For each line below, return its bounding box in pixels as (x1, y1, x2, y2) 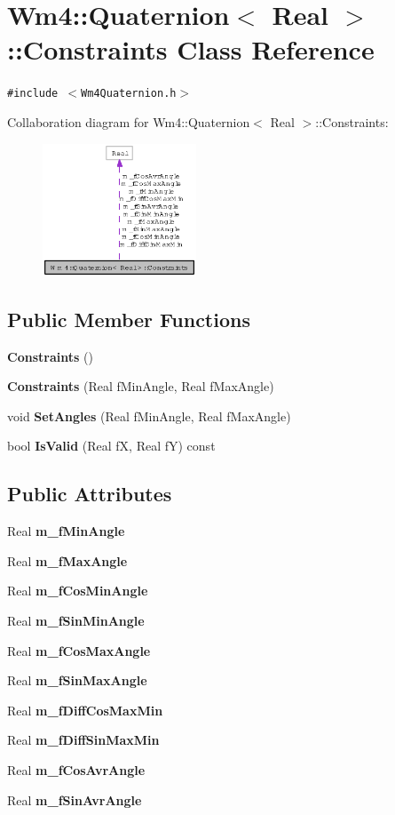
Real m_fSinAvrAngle (7, 790, 142, 809)
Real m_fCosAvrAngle (7, 760, 146, 779)
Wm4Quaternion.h (81, 87, 177, 100)
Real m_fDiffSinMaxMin (7, 731, 160, 749)
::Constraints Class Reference (7, 31, 375, 68)
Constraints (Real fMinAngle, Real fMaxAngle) (7, 377, 274, 396)
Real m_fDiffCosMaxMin (7, 700, 163, 719)
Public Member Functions (7, 305, 250, 332)
